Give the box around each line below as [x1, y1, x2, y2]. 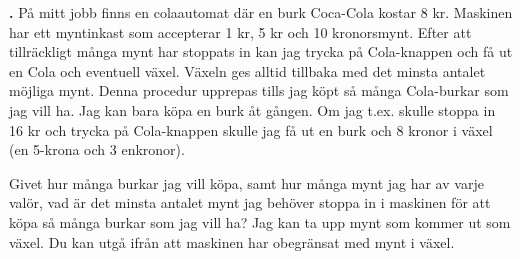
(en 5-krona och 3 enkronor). [9, 139, 185, 160]
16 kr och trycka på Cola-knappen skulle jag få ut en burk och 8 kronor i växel [9, 119, 493, 140]
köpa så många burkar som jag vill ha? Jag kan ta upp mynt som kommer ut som [9, 211, 511, 232]
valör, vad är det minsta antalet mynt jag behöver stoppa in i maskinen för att [9, 192, 491, 213]
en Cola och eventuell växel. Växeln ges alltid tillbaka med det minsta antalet [9, 60, 486, 81]
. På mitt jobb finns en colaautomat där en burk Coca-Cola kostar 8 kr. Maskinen [9, 2, 513, 22]
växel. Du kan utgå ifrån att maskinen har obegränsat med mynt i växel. [9, 231, 455, 252]
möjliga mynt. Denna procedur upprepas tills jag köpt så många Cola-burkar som [9, 80, 509, 101]
